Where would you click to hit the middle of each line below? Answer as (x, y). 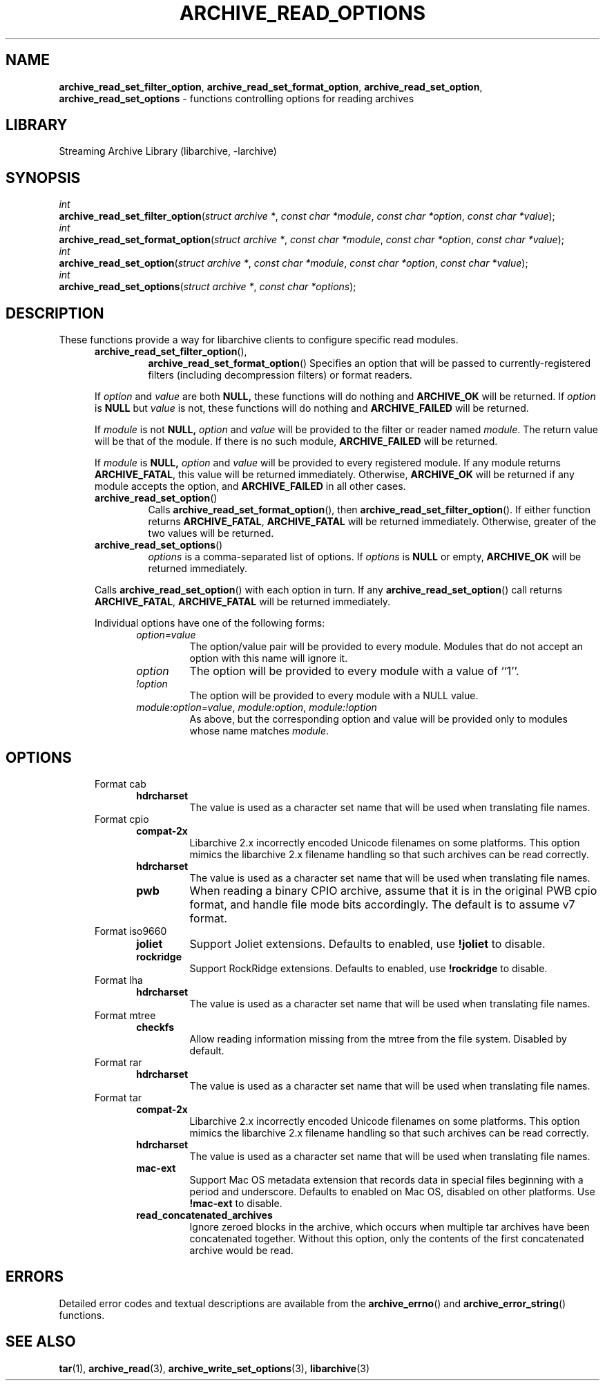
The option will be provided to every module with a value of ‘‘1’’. (354, 671)
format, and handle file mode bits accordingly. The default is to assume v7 (382, 904)
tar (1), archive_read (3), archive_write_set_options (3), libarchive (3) (214, 1368)
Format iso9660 (131, 931)
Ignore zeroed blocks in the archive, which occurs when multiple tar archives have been (390, 1226)
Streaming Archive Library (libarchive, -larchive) (168, 151)
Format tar (118, 1097)
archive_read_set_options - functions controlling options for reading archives (237, 98)
